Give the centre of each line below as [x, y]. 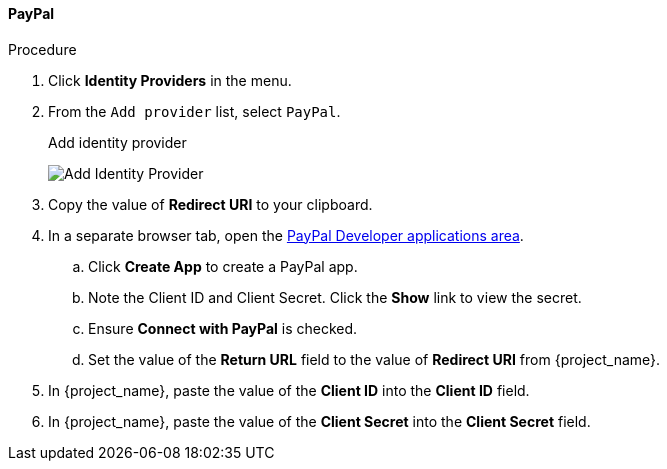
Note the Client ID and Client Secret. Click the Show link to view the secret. [335, 297]
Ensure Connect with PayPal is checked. [223, 328]
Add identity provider [117, 142]
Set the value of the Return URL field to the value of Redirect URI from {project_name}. [374, 359]
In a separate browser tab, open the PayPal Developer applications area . [286, 235]
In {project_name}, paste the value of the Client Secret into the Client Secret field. [319, 421]
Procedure [42, 49]
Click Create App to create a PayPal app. [223, 266]
